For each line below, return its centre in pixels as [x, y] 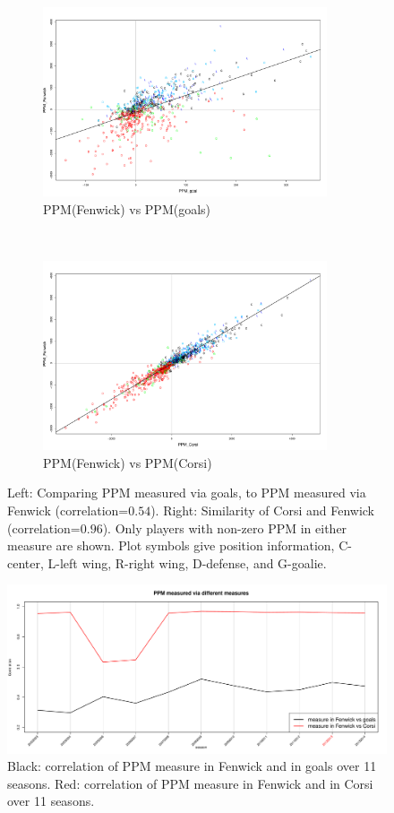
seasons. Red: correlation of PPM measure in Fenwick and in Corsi [190, 783]
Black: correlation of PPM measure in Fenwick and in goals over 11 [192, 766]
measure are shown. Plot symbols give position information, [171, 545]
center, [26, 562]
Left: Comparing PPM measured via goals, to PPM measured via [187, 493]
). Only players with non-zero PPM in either [225, 528]
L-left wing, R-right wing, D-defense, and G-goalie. [187, 562]
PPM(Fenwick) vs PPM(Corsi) [128, 462]
